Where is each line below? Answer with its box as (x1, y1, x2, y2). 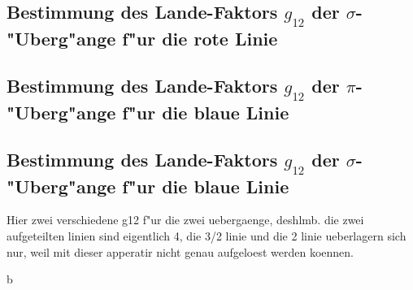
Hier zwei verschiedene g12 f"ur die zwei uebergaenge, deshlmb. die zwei (7, 211, 364, 228)
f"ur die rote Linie (122, 25, 278, 50)
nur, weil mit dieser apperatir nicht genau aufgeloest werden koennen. (7, 243, 354, 260)
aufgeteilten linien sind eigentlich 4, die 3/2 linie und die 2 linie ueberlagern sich (7, 227, 406, 244)
